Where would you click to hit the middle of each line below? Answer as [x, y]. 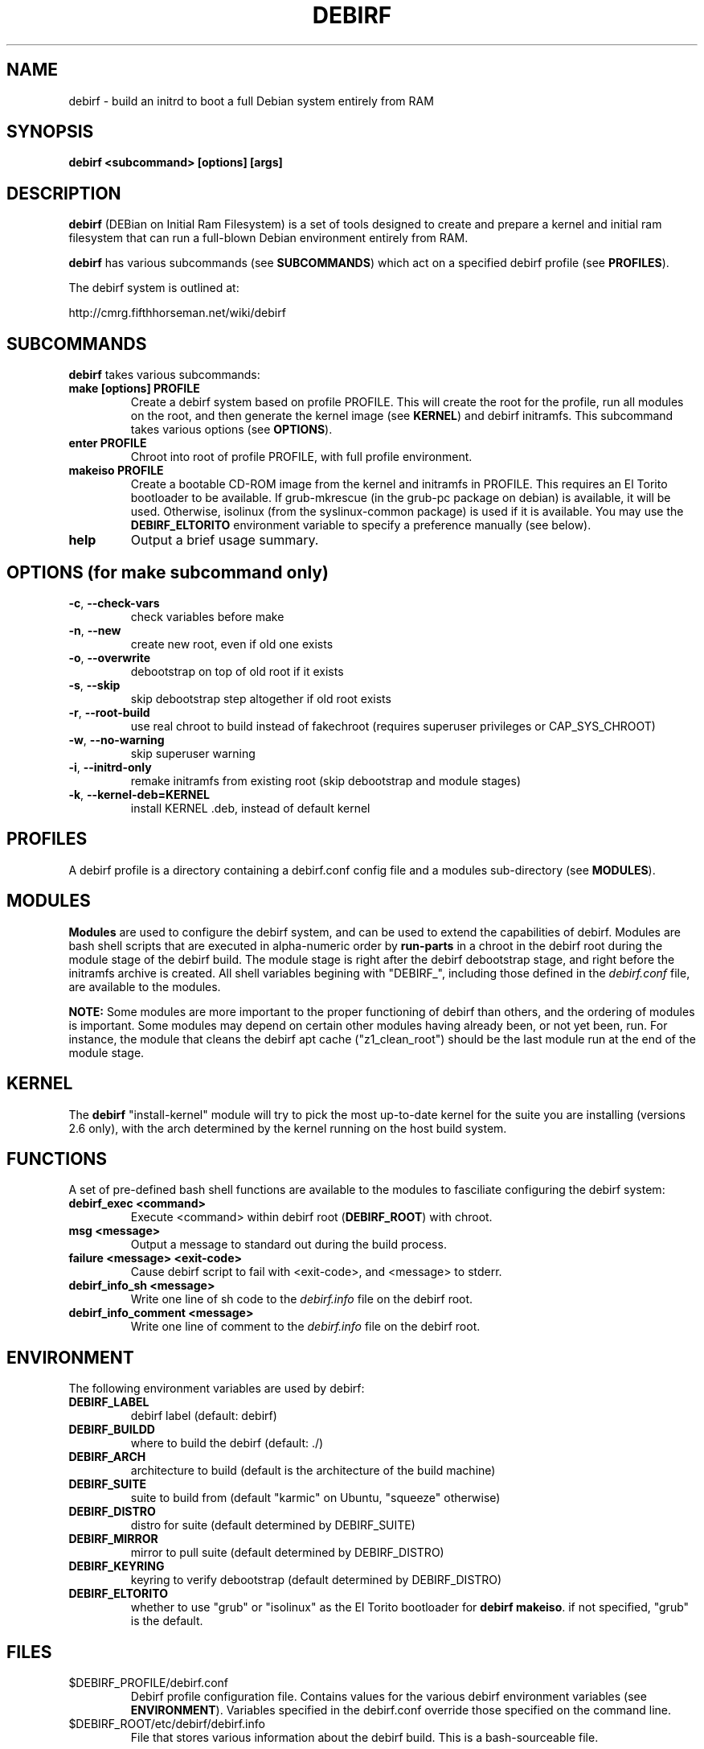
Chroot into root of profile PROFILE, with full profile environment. [301, 457]
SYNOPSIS [50, 132]
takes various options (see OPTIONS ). [231, 430]
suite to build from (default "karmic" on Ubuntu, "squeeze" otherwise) [315, 1498]
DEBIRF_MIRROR [113, 1539]
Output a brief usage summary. [225, 540]
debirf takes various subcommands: [164, 375]
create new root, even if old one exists [232, 644]
